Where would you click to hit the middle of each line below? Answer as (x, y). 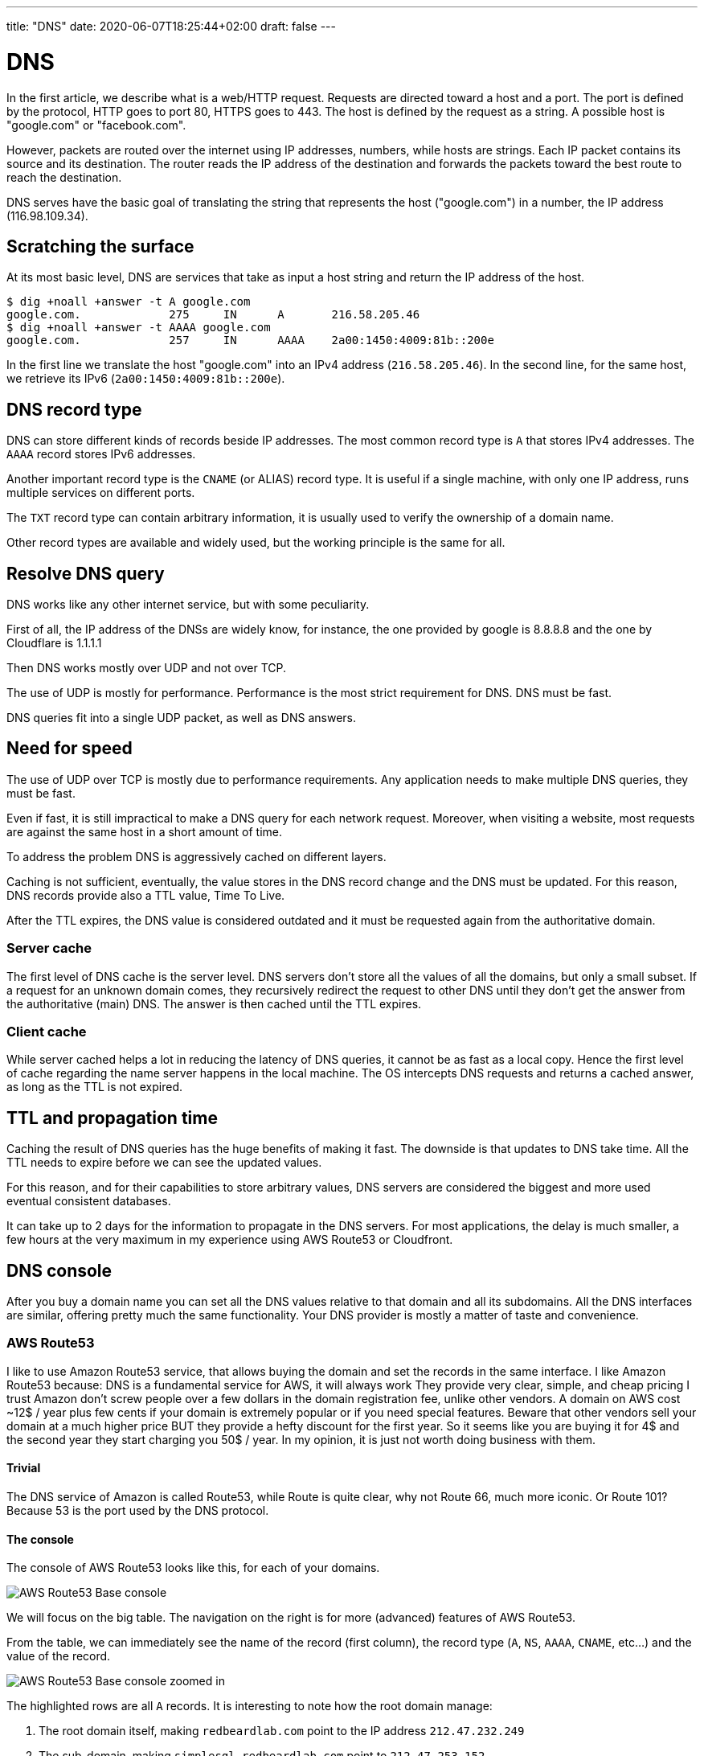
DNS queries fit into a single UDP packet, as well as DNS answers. (181, 718)
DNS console (59, 1270)
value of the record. (59, 1656)
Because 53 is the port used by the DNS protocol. (138, 1511)
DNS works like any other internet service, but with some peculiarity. (188, 605)
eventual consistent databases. (89, 1201)
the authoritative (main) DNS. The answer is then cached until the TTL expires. (214, 1003)
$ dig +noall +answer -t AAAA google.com (139, 328)
